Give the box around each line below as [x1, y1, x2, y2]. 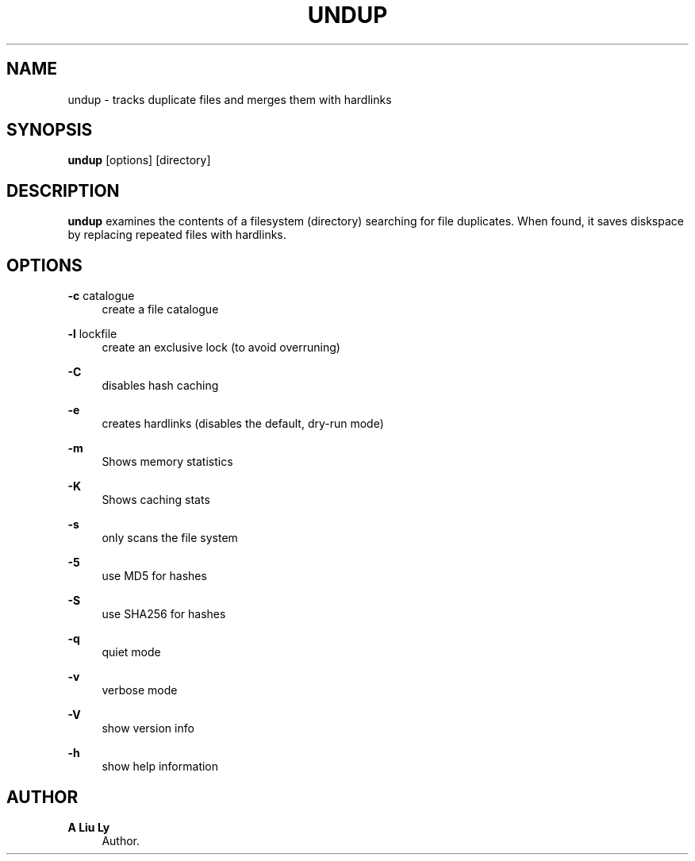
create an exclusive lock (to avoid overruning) [102, 340, 340, 355]
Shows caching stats [102, 493, 210, 507]
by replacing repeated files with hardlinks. [67, 228, 286, 242]
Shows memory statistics [102, 455, 233, 469]
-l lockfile [67, 327, 117, 341]
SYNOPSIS [6, 120, 93, 140]
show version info [102, 721, 194, 736]
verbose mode [102, 683, 178, 698]
